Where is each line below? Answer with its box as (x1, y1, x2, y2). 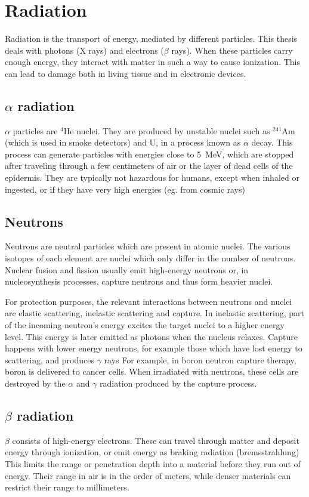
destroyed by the (5, 377, 66, 389)
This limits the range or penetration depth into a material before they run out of (5, 457, 301, 470)
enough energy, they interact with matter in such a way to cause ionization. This (5, 55, 300, 68)
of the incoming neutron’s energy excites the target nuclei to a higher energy (5, 319, 285, 331)
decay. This (251, 136, 293, 149)
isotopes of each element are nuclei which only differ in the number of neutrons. (5, 252, 296, 264)
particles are (13, 124, 58, 137)
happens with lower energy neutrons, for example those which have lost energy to (5, 342, 302, 354)
